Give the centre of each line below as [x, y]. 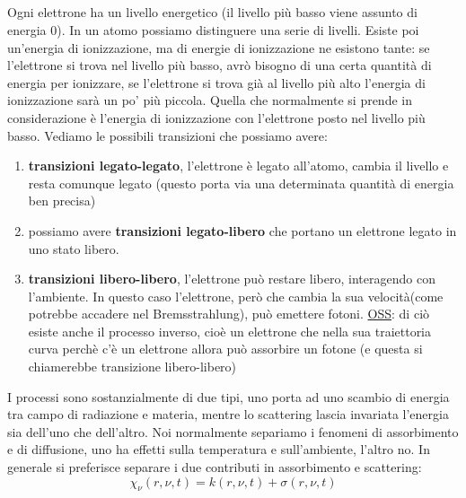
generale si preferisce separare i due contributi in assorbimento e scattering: [215, 467]
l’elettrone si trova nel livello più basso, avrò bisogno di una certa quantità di [220, 65]
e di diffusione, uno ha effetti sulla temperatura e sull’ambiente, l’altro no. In [219, 449]
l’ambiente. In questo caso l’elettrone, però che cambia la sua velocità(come [236, 296]
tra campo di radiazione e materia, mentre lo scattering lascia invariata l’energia [228, 414]
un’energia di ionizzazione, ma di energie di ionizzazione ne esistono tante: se [219, 47]
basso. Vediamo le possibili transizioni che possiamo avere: [167, 135]
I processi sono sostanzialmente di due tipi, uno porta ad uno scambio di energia [229, 396]
